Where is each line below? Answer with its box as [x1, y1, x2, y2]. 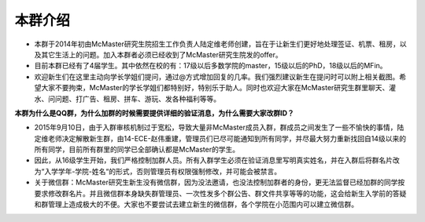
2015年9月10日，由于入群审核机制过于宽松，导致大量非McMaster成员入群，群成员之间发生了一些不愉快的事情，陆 [34, 122, 405, 133]
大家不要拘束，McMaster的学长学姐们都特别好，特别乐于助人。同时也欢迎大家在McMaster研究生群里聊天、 [40, 83, 390, 93]
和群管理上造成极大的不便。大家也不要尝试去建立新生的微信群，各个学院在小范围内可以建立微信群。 [34, 200, 358, 209]
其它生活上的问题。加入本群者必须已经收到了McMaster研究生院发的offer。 [40, 49, 283, 59]
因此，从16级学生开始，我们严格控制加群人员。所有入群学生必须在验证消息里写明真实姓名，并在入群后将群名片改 [34, 155, 401, 165]
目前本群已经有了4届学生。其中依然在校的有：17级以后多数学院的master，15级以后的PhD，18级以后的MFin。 [34, 61, 387, 71]
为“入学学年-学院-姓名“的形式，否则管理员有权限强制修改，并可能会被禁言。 [34, 166, 282, 176]
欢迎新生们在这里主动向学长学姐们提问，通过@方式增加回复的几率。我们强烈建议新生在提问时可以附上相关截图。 [34, 71, 400, 82]
